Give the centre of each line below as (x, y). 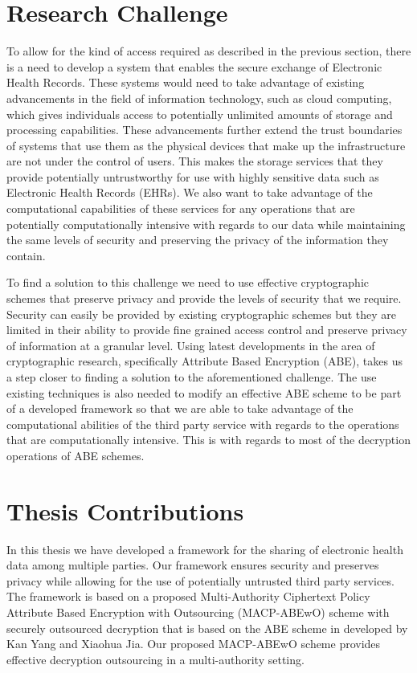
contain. (26, 255)
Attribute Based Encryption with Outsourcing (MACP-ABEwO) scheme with (198, 612)
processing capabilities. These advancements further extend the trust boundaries (204, 130)
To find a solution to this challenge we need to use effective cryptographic (188, 282)
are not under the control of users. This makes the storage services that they (195, 161)
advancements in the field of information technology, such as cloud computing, (199, 98)
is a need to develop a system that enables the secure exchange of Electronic (194, 66)
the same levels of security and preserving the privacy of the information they (198, 240)
